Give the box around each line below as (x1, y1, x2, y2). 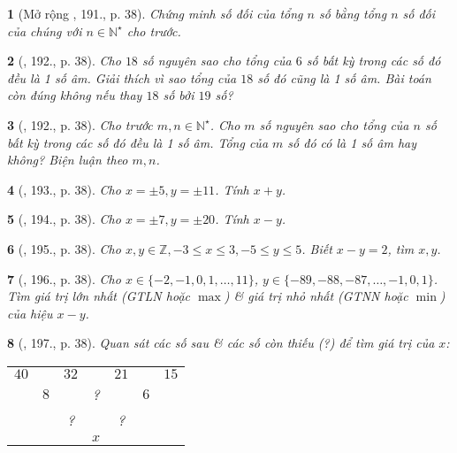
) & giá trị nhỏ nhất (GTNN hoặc (224, 287, 408, 305)
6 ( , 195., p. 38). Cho (7, 239, 121, 257)
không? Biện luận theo (7, 150, 128, 169)
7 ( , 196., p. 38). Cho (7, 269, 121, 288)
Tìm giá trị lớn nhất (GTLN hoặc (7, 287, 190, 305)
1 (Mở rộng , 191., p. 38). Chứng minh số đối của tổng (7, 4, 303, 22)
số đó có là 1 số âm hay (287, 133, 416, 151)
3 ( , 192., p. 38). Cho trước (7, 115, 153, 134)
